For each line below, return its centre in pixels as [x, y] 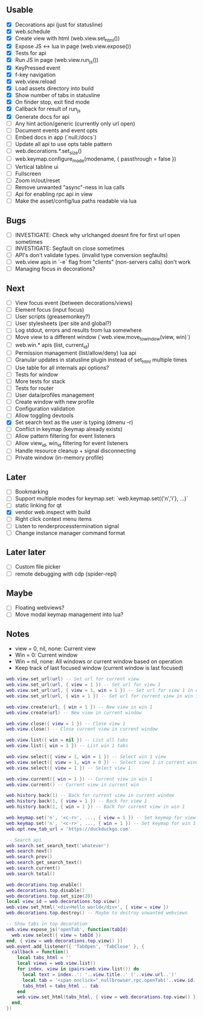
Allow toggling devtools [44, 415]
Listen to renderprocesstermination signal [67, 526]
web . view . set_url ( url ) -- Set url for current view [72, 679]
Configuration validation [45, 409]
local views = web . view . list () [56, 964]
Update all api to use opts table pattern [63, 144]
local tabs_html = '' [44, 958]
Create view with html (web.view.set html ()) [67, 39]
